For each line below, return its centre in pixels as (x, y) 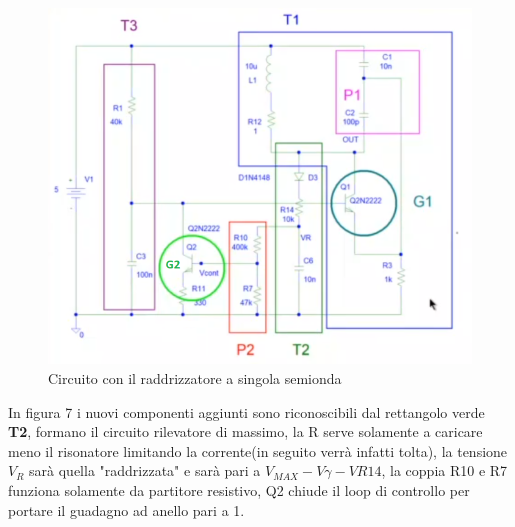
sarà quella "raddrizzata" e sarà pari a (145, 470)
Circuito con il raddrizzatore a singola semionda (195, 378)
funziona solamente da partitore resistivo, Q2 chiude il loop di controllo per (239, 490)
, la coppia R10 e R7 (444, 470)
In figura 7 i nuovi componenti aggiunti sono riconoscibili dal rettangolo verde (246, 411)
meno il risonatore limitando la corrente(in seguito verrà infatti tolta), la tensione (258, 450)
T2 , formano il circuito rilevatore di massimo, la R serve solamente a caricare (245, 431)
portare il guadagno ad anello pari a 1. (126, 509)
